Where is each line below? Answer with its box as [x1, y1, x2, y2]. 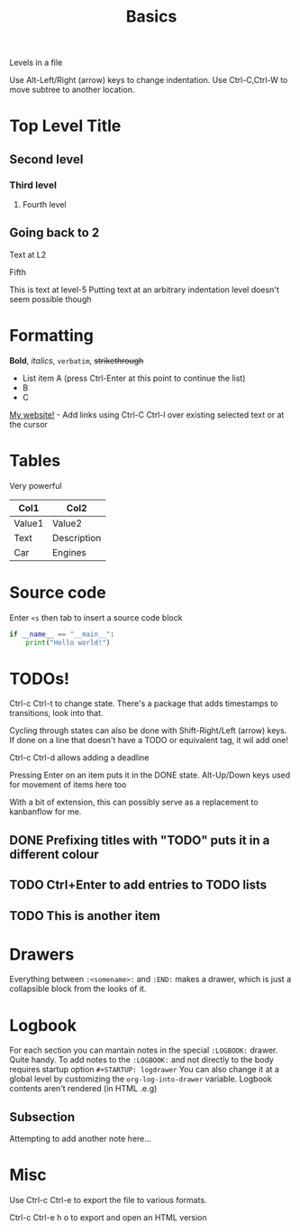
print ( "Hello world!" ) [25, 638, 111, 647]
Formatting [9, 326, 95, 346]
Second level [9, 152, 84, 167]
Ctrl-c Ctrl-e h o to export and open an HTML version [9, 1212, 207, 1223]
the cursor [9, 418, 48, 429]
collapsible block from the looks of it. [9, 983, 147, 994]
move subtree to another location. [9, 84, 135, 96]
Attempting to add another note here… [9, 1134, 151, 1145]
